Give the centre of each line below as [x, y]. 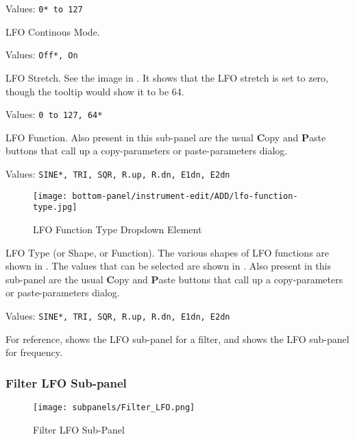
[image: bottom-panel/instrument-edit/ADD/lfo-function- [166, 196]
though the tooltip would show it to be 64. [95, 91]
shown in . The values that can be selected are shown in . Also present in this [169, 266]
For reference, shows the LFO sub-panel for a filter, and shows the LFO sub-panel [177, 339]
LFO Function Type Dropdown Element [118, 229]
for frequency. [34, 352]
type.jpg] [55, 207]
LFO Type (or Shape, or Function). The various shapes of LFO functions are [168, 252]
